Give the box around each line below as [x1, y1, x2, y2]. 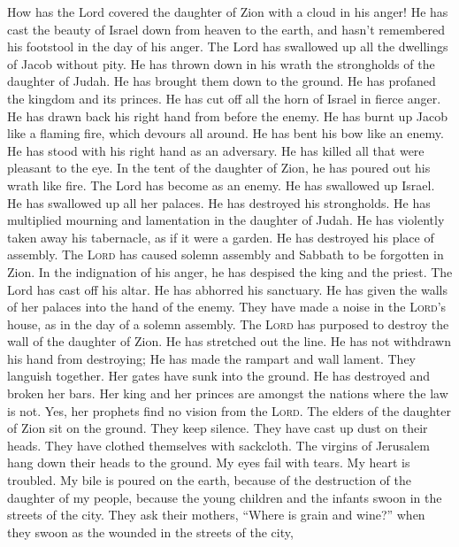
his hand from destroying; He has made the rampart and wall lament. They [7, 349, 416, 367]
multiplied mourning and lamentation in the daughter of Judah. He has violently [7, 211, 445, 229]
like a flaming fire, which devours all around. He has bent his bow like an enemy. [7, 124, 444, 143]
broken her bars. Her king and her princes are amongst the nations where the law [7, 384, 448, 403]
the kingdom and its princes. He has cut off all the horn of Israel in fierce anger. [7, 89, 441, 107]
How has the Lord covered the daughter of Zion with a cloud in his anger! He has [7, 3, 448, 20]
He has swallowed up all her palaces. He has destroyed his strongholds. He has [7, 193, 431, 212]
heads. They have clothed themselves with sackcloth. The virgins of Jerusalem [7, 435, 430, 454]
